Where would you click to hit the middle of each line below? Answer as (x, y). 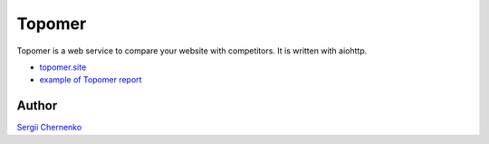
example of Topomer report (91, 80)
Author (37, 106)
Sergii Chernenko (49, 128)
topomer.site (63, 67)
